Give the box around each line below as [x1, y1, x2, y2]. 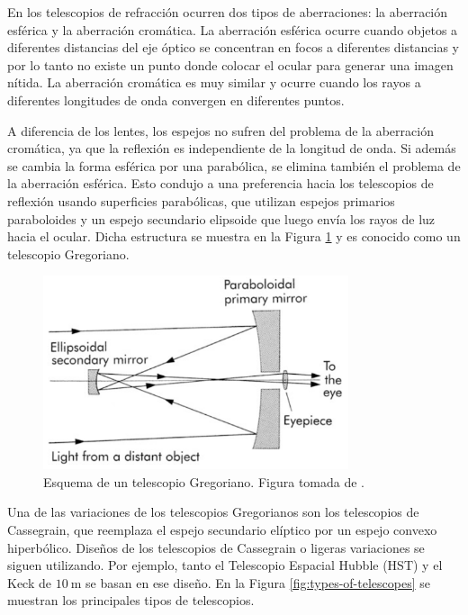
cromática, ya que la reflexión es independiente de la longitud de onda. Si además [7, 139, 456, 158]
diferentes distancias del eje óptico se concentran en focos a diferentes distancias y [7, 38, 459, 57]
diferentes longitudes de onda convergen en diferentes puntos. [7, 90, 345, 109]
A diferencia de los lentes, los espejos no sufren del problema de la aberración [7, 121, 434, 140]
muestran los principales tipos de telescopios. [7, 591, 255, 610]
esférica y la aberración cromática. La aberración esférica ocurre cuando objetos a [7, 20, 458, 39]
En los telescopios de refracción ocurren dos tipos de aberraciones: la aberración [7, 3, 448, 21]
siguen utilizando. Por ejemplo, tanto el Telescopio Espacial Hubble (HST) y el [7, 556, 443, 574]
